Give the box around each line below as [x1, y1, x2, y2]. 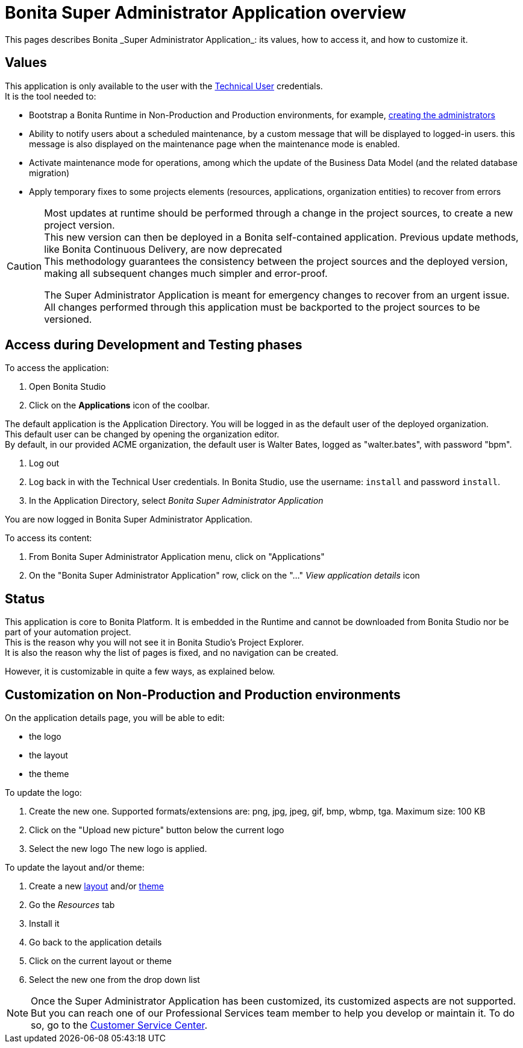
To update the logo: [5, 787, 82, 798]
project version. [44, 218, 115, 231]
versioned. [44, 313, 92, 325]
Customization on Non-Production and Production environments [5, 687, 401, 702]
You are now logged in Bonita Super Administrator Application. [5, 514, 252, 525]
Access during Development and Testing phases [5, 337, 302, 353]
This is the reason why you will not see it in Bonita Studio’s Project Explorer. [5, 637, 304, 648]
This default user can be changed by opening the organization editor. [5, 429, 280, 440]
